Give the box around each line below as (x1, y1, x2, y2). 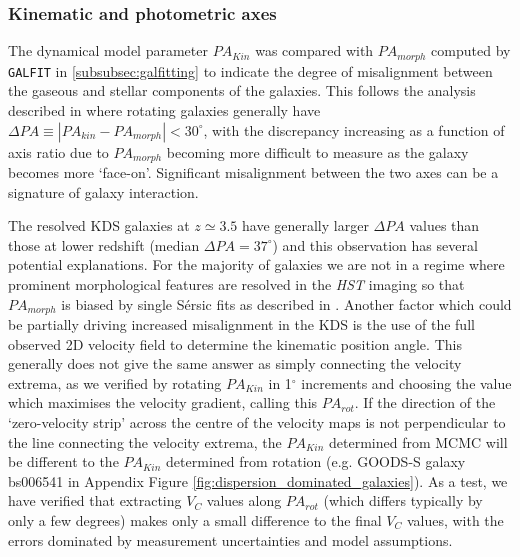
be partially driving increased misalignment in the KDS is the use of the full (8, 313, 475, 334)
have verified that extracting (8, 490, 182, 511)
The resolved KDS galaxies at (8, 215, 190, 236)
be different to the (8, 451, 119, 472)
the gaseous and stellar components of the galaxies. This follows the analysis (8, 80, 476, 101)
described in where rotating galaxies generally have (8, 99, 321, 120)
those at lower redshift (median (8, 234, 200, 255)
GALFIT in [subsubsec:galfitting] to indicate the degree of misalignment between (8, 60, 493, 81)
